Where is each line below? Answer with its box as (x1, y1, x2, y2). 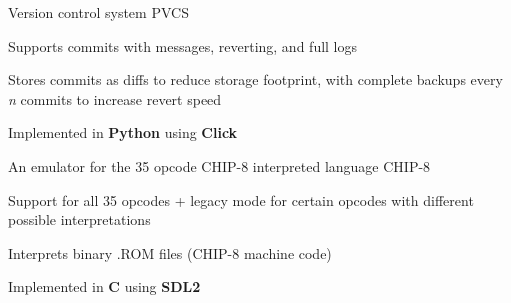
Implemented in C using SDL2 (8, 276, 201, 297)
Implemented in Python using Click (8, 122, 238, 143)
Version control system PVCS (8, 2, 189, 22)
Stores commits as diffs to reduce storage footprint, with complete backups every (8, 69, 503, 90)
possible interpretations (8, 209, 151, 230)
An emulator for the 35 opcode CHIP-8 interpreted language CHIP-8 (8, 155, 431, 176)
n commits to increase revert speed (8, 88, 222, 109)
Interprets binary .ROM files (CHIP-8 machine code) (8, 242, 332, 263)
